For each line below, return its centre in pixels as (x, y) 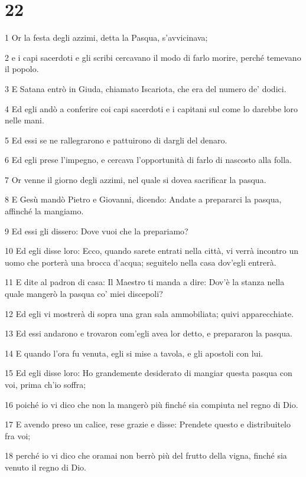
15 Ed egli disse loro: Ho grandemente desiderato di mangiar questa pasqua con (149, 373)
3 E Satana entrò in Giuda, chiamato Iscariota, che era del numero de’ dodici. (146, 88)
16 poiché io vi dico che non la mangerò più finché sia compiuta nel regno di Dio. (152, 404)
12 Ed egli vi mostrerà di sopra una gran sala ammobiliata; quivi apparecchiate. (149, 313)
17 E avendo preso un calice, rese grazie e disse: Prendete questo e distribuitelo (148, 424)
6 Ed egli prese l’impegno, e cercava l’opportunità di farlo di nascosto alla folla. (148, 160)
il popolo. (22, 69)
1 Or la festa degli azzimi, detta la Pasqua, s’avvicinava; (106, 37)
